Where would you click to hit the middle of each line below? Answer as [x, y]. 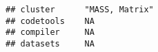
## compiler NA [50, 32]
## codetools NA [50, 21]
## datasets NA [50, 43]
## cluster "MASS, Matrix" [80, 10]
